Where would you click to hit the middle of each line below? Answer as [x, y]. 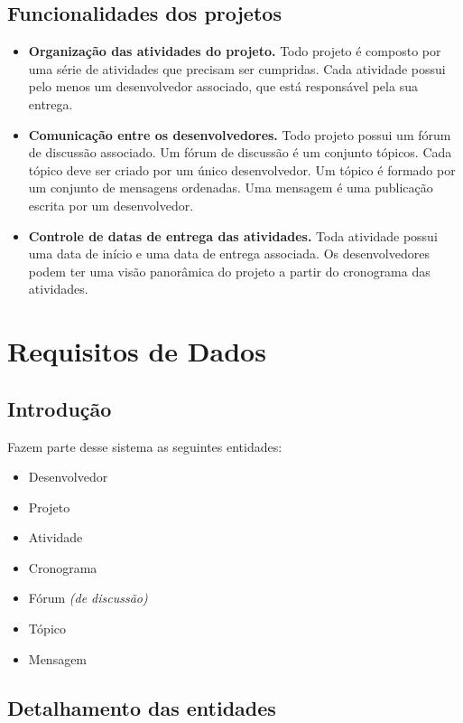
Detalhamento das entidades [142, 707]
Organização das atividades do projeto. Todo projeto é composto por [235, 51]
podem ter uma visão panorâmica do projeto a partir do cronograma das [229, 271]
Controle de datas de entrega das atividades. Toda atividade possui [233, 235]
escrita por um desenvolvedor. [111, 205]
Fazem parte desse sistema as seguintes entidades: [145, 446]
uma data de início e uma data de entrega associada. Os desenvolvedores [229, 254]
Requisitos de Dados [137, 351]
